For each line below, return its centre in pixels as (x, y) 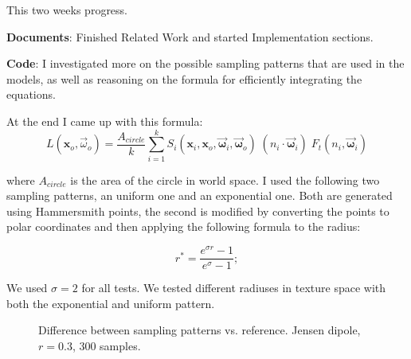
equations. (31, 94)
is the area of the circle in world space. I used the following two (225, 179)
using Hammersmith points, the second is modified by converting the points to (198, 211)
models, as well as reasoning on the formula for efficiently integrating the (184, 78)
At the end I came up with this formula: (105, 121)
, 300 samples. (106, 345)
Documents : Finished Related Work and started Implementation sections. (190, 36)
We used (27, 288)
